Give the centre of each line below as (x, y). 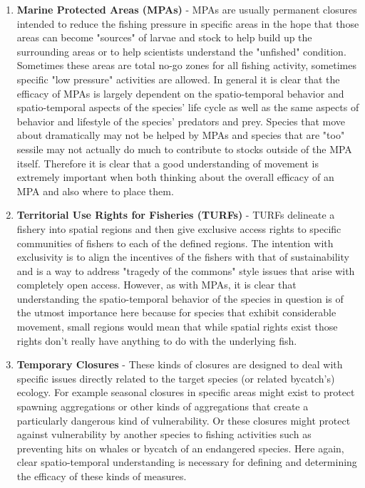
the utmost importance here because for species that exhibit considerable (176, 312)
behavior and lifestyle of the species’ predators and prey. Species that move (181, 121)
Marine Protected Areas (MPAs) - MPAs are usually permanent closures (187, 9)
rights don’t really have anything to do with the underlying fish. (157, 340)
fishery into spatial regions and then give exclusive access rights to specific (179, 228)
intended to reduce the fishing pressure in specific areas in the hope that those (188, 23)
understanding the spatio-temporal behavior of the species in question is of (180, 298)
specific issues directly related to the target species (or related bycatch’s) (176, 378)
